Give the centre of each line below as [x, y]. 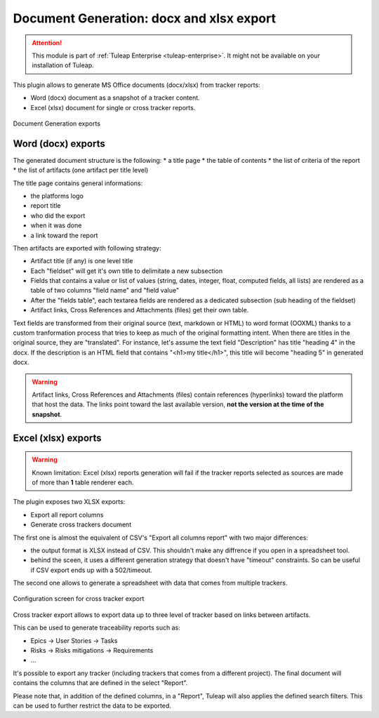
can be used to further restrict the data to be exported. [92, 706]
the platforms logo [57, 196]
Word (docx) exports [59, 144]
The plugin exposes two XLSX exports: [69, 502]
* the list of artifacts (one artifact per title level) [81, 170]
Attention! [47, 43]
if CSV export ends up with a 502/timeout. [91, 570]
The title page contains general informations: [78, 183]
